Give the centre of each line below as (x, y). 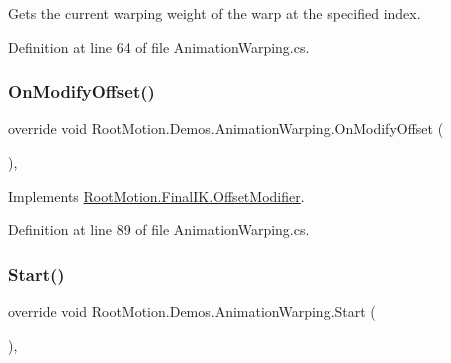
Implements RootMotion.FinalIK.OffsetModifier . (156, 195)
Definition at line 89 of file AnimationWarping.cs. (159, 229)
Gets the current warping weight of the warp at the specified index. (214, 13)
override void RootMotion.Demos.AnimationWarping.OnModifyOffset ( (226, 128)
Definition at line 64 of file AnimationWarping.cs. (159, 46)
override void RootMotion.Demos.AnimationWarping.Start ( (192, 311)
